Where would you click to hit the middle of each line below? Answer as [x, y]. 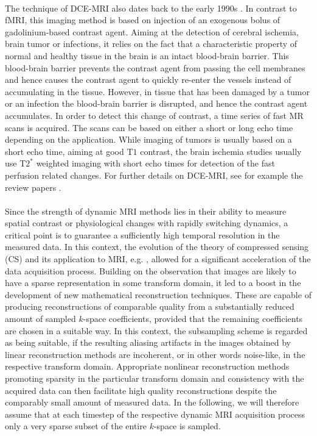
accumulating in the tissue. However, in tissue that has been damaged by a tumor [157, 91]
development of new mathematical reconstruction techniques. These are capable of [158, 294]
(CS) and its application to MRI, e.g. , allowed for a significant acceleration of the [158, 259]
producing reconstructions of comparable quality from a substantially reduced [150, 306]
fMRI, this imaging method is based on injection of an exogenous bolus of [143, 20]
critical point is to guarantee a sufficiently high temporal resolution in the [142, 234]
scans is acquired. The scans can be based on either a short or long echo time [149, 127]
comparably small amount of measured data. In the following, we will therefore [152, 402]
